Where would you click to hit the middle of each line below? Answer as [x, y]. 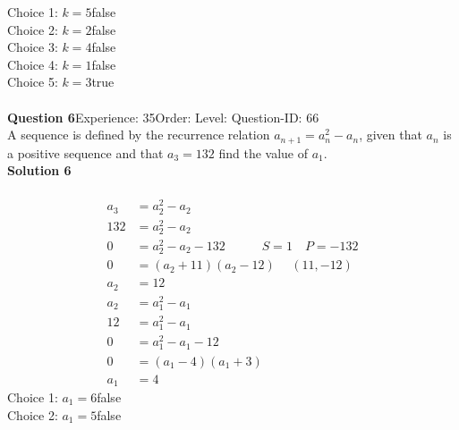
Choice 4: [33, 64]
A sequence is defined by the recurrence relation [139, 135]
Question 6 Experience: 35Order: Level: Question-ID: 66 [163, 117]
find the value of [263, 152]
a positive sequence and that [85, 152]
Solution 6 [39, 170]
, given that [391, 135]
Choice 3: [33, 47]
